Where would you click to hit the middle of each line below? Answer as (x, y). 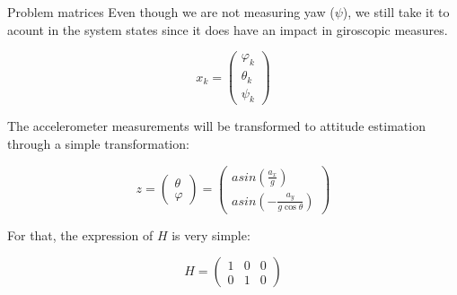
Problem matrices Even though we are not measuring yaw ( (171, 12)
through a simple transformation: (98, 143)
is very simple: (211, 234)
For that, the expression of (80, 234)
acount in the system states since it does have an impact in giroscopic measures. (228, 29)
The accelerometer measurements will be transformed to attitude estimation (216, 126)
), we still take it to (396, 12)
